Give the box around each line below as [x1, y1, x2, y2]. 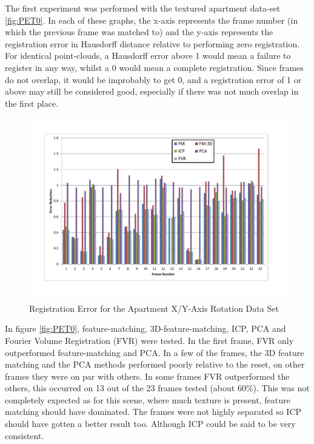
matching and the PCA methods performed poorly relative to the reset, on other [5, 358, 305, 371]
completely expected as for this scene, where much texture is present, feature [5, 393, 290, 406]
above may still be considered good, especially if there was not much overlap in [5, 85, 299, 98]
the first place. [5, 96, 59, 109]
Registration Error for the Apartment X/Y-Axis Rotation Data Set [29, 301, 279, 314]
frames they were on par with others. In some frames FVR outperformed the [5, 369, 290, 382]
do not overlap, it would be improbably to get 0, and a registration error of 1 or [5, 73, 302, 86]
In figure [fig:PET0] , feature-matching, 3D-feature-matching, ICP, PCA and [5, 322, 286, 335]
